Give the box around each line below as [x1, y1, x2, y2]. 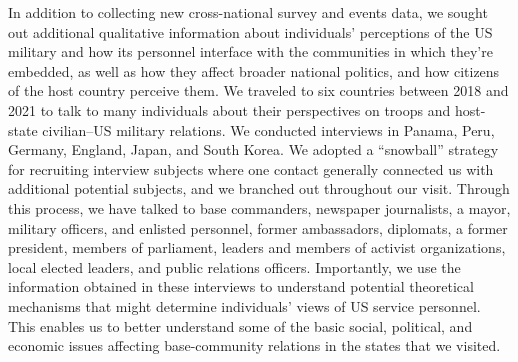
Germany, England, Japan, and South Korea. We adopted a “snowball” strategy [8, 139, 499, 160]
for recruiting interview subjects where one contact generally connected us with [8, 158, 494, 179]
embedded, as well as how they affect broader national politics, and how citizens [8, 60, 500, 81]
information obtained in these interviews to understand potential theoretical [8, 276, 474, 297]
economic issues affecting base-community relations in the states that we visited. [8, 335, 501, 356]
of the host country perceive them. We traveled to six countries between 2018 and [8, 80, 509, 101]
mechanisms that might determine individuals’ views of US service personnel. [8, 295, 481, 316]
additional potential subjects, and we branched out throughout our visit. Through [8, 178, 510, 199]
